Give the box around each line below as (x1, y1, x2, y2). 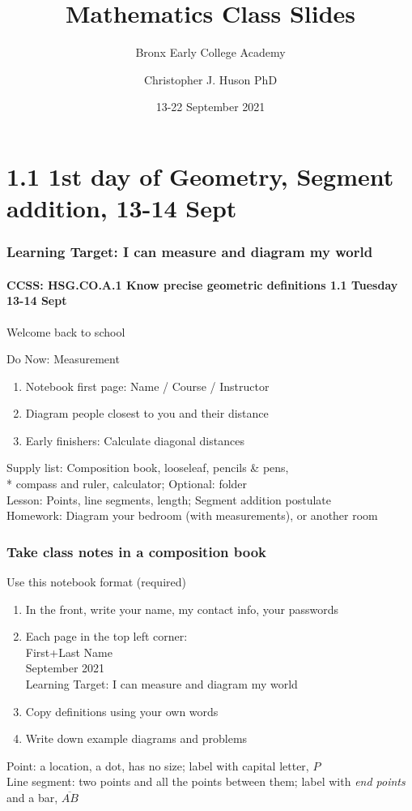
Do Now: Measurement (6, 350, 120, 367)
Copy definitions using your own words (25, 702, 219, 719)
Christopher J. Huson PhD (143, 71, 278, 88)
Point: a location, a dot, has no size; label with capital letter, (6, 757, 309, 774)
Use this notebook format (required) (6, 573, 186, 590)
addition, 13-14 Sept (6, 191, 237, 225)
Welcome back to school (6, 323, 125, 340)
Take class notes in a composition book (6, 541, 267, 561)
